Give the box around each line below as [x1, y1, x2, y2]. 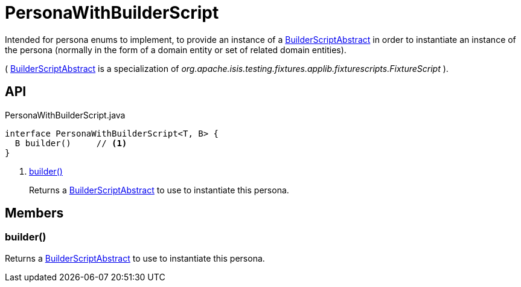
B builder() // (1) [14, 138, 127, 148]
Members [5, 205, 64, 221]
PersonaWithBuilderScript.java [5, 109, 126, 120]
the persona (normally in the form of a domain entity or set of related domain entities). [5, 44, 347, 55]
